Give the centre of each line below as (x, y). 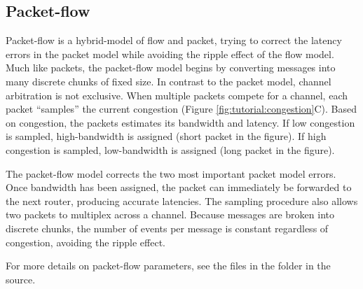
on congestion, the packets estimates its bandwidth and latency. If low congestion (180, 122)
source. (21, 279)
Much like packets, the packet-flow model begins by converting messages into (171, 68)
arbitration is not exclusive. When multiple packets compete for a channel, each (177, 95)
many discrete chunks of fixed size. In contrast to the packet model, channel (169, 81)
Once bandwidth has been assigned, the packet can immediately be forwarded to (179, 187)
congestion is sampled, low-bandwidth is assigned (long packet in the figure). (170, 149)
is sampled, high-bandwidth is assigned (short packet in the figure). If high (166, 136)
